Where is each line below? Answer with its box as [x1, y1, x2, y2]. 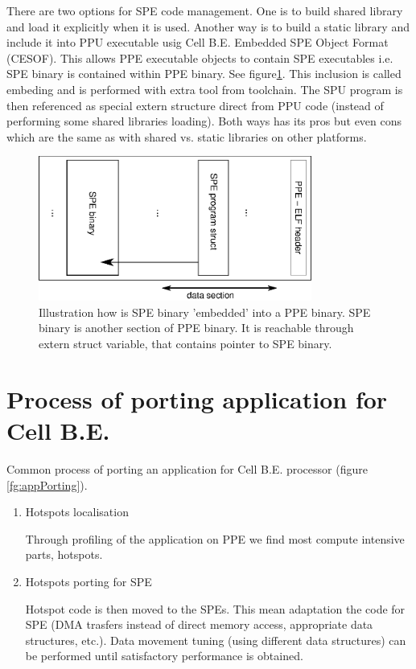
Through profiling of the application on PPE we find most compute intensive [25, 530, 405, 547]
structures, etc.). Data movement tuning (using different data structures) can [25, 631, 406, 648]
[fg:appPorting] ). [6, 476, 88, 493]
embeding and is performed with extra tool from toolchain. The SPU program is [6, 80, 403, 97]
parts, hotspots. [25, 546, 103, 563]
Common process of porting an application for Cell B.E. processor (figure [6, 460, 368, 477]
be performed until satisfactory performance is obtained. [25, 647, 303, 664]
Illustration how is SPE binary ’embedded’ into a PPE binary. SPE [39, 303, 371, 320]
